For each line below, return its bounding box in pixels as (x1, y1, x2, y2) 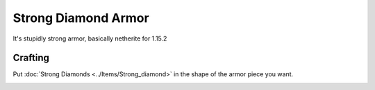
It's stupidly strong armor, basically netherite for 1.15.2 (12, 34, 167, 43)
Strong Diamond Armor (12, 10, 149, 25)
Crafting (12, 52, 50, 64)
